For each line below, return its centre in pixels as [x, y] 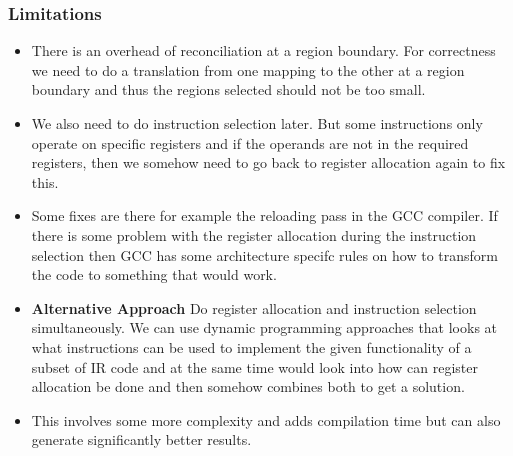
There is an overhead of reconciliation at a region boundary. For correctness [263, 50]
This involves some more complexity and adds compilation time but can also [266, 419]
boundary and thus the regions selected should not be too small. [228, 89]
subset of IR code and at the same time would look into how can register [254, 366]
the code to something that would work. [154, 274]
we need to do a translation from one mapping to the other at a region [248, 69]
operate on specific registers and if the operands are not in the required [250, 142]
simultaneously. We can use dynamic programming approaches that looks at [264, 327]
